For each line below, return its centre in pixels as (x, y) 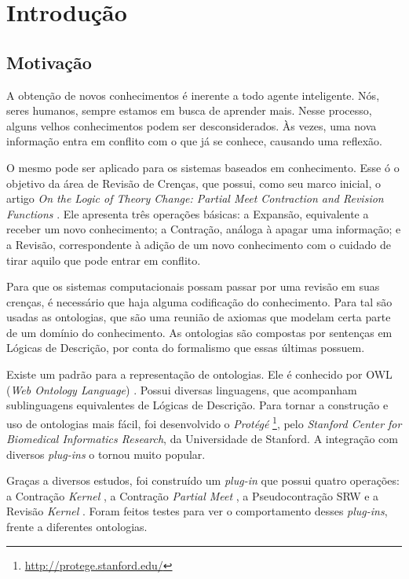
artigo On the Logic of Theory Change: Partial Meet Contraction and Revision (195, 198)
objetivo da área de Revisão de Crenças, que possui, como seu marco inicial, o (194, 183)
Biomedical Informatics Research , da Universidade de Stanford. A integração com (202, 439)
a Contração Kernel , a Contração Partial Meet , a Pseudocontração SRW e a (193, 495)
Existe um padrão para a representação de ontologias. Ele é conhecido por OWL (199, 374)
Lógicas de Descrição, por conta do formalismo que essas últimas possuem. (186, 348)
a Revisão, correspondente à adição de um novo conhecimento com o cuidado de (199, 244)
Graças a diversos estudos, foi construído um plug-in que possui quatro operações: (203, 480)
